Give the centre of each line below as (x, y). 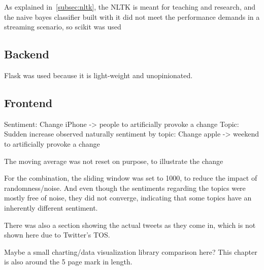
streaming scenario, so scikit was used (63, 27)
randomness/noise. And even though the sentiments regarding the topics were (125, 188)
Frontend (28, 102)
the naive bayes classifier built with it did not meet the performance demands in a (132, 16)
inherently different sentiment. (51, 207)
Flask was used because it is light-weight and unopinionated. (98, 75)
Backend (27, 54)
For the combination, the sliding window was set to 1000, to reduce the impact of (131, 178)
